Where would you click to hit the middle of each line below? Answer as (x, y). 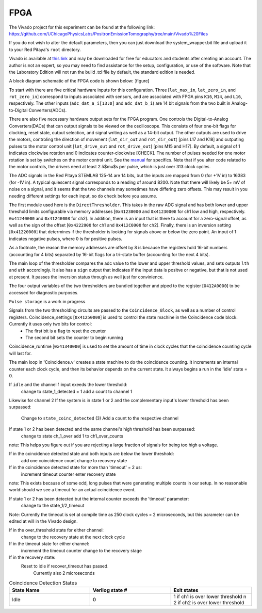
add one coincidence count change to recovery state (74, 460)
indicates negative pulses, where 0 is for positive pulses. (65, 239)
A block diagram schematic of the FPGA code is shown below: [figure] (79, 81)
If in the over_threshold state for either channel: (56, 530)
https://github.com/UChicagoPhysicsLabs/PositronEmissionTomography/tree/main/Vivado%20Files (108, 33)
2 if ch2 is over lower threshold (209, 603)
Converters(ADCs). (48, 110)
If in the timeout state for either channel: (49, 544)
